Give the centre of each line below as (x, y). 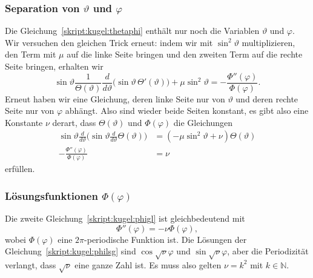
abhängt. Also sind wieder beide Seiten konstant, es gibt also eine (187, 111)
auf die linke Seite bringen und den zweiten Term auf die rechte (185, 54)
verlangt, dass (31, 264)
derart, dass (74, 122)
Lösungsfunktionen (51, 195)
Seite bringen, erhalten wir (54, 66)
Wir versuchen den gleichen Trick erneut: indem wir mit (109, 42)
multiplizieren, (269, 42)
